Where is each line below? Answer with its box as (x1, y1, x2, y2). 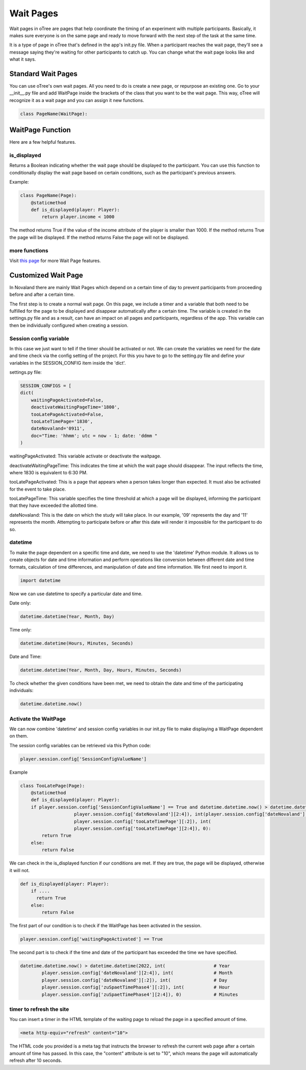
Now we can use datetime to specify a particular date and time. (9, 591, 143, 597)
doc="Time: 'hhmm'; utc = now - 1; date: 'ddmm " (31, 432, 158, 439)
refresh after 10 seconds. (9, 1057, 62, 1063)
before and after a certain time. (9, 291, 75, 298)
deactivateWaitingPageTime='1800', (31, 404, 120, 410)
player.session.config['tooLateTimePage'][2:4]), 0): (74, 826, 212, 831)
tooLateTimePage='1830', (31, 418, 93, 424)
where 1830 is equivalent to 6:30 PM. (9, 469, 88, 475)
